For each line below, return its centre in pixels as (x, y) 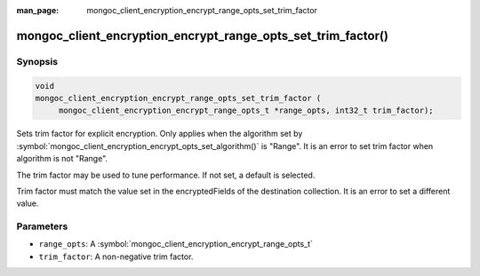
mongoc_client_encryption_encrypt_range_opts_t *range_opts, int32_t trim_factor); (246, 110)
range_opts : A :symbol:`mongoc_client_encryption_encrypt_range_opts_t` (176, 244)
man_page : (38, 10)
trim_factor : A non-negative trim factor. (116, 256)
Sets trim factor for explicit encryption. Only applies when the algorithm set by (160, 134)
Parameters (42, 226)
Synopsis (37, 61)
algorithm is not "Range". (62, 159)
